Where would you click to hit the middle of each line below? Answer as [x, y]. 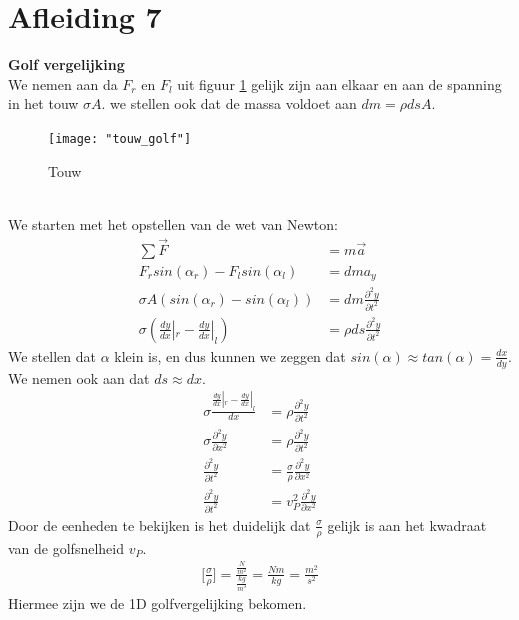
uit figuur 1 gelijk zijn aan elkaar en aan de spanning [339, 83]
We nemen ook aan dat [79, 377]
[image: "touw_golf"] [120, 138]
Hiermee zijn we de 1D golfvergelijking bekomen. [157, 602]
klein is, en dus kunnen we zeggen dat [230, 355]
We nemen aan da [63, 83]
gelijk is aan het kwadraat [407, 524]
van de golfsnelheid [66, 547]
